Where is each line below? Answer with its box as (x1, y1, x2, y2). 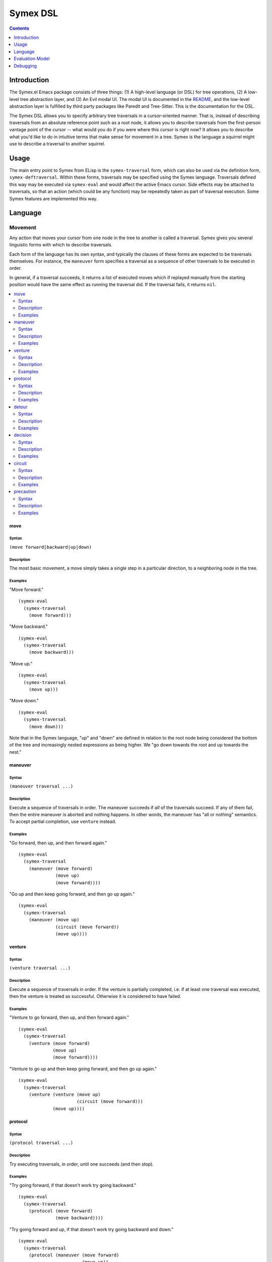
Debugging (14, 63, 37, 69)
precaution (14, 489, 36, 495)
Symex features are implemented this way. (9, 195, 98, 201)
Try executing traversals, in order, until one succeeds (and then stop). (9, 1161, 154, 1167)
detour (14, 404, 28, 410)
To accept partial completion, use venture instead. (9, 818, 116, 825)
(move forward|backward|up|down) (9, 544, 92, 550)
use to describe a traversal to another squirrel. (9, 141, 106, 147)
